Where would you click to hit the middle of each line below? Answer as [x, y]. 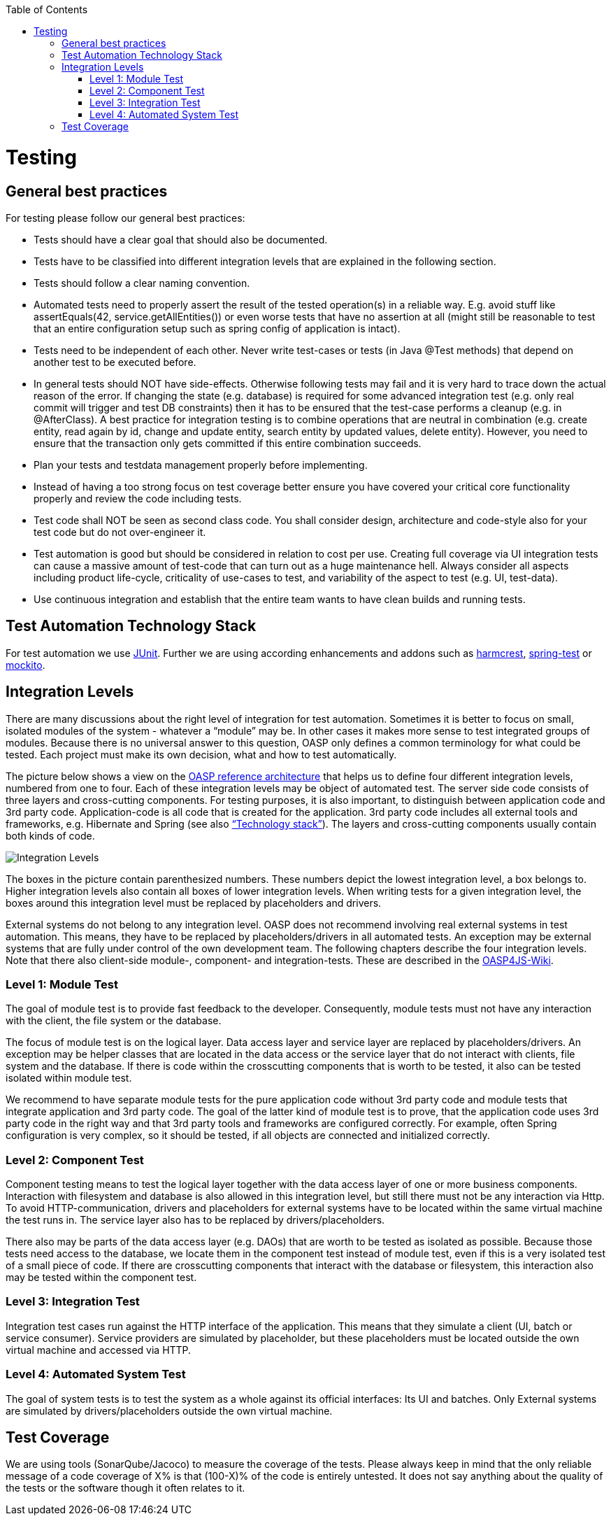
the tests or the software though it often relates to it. [125, 1488]
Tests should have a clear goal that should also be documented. [181, 239]
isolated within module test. [69, 1078]
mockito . [26, 665]
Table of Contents [47, 9]
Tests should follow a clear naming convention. [142, 283]
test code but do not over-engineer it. [120, 532]
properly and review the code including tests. [138, 498]
